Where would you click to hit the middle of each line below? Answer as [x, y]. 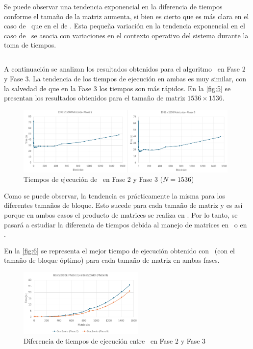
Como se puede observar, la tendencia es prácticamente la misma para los [114, 195]
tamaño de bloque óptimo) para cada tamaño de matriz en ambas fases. [112, 260]
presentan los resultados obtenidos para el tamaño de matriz [95, 98]
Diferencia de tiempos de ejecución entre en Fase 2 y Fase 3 [115, 341]
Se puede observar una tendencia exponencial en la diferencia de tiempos [113, 6]
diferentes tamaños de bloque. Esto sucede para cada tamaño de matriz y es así [123, 205]
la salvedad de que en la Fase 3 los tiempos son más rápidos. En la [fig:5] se [117, 88]
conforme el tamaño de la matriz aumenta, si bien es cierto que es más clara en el [126, 16]
